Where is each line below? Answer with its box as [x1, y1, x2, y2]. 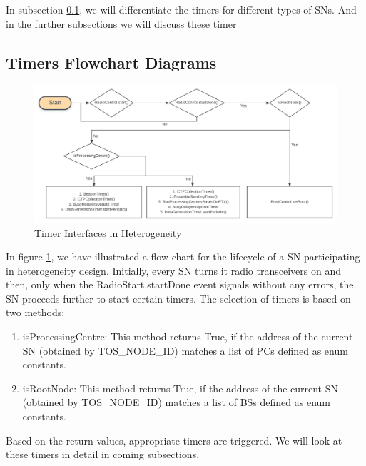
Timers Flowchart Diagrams [6, 51, 217, 73]
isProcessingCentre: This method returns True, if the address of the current [22, 329, 353, 344]
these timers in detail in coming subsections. [6, 447, 200, 462]
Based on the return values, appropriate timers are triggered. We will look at [6, 432, 342, 447]
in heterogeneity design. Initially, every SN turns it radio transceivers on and [6, 263, 341, 278]
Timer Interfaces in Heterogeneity [34, 225, 182, 240]
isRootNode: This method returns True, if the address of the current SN [22, 380, 339, 395]
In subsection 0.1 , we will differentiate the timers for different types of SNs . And [6, 2, 357, 16]
